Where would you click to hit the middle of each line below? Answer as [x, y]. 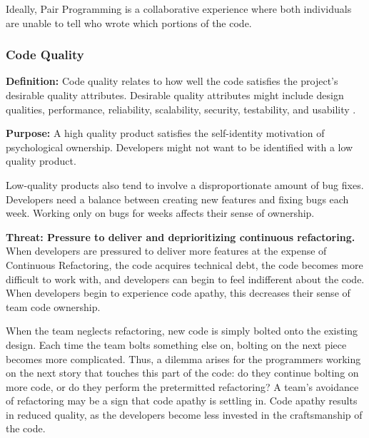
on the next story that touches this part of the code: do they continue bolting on [182, 373]
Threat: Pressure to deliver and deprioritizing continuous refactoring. [181, 236]
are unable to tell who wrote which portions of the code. [129, 22]
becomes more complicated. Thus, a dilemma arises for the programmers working [183, 358]
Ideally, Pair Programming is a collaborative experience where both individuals [179, 9]
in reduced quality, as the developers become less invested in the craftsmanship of [184, 414]
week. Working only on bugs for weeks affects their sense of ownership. [160, 213]
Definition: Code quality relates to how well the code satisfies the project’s [172, 81]
